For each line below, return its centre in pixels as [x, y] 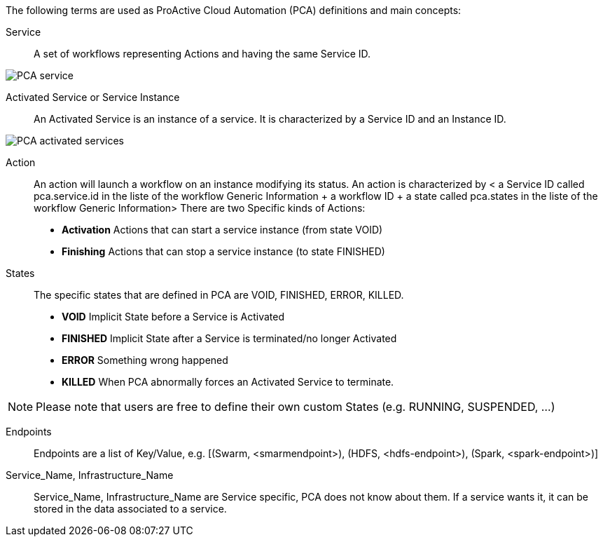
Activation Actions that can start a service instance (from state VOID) [222, 230]
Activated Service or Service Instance [93, 97]
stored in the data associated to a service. [130, 509]
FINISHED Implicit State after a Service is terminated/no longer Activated [229, 338]
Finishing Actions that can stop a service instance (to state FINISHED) [223, 251]
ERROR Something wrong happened [145, 360]
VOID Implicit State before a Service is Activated [173, 317]
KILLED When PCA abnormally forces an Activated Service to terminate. [228, 382]
